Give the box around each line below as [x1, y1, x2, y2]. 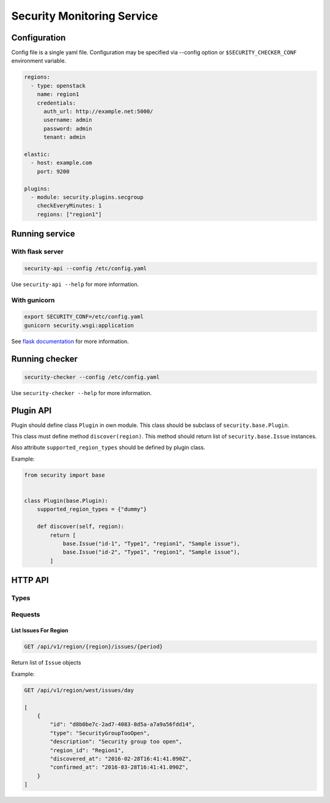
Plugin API [11, 405, 52, 416]
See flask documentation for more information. [11, 337, 130, 345]
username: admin [43, 116, 92, 124]
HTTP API [11, 575, 49, 586]
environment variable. [11, 57, 67, 64]
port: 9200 [37, 168, 70, 175]
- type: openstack [31, 82, 86, 89]
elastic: [24, 151, 51, 157]
